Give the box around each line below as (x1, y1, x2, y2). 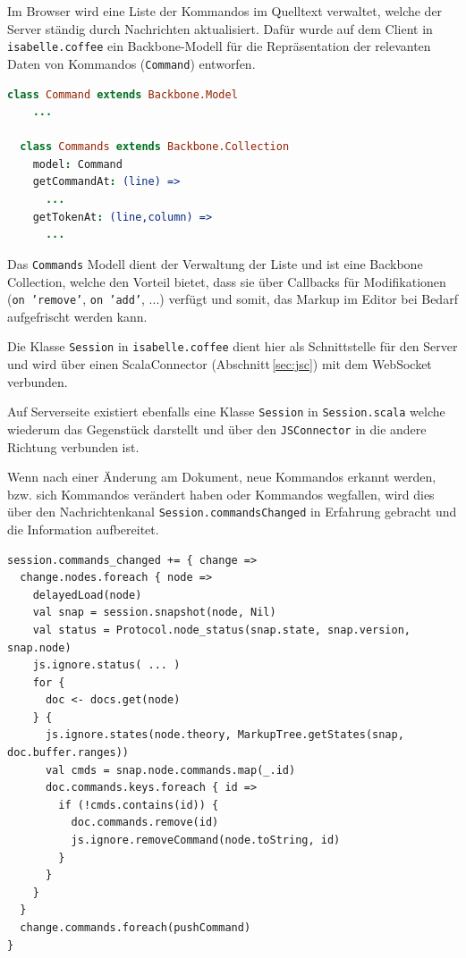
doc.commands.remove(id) (71, 816, 219, 829)
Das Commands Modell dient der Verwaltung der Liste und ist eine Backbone (7, 254, 423, 273)
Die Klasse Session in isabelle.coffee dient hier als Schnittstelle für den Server (7, 337, 458, 356)
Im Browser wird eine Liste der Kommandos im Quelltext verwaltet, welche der (7, 2, 443, 20)
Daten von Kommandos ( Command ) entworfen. (7, 54, 256, 72)
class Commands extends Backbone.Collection (20, 140, 290, 154)
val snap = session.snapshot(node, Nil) (32, 606, 276, 619)
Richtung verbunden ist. (7, 437, 140, 456)
